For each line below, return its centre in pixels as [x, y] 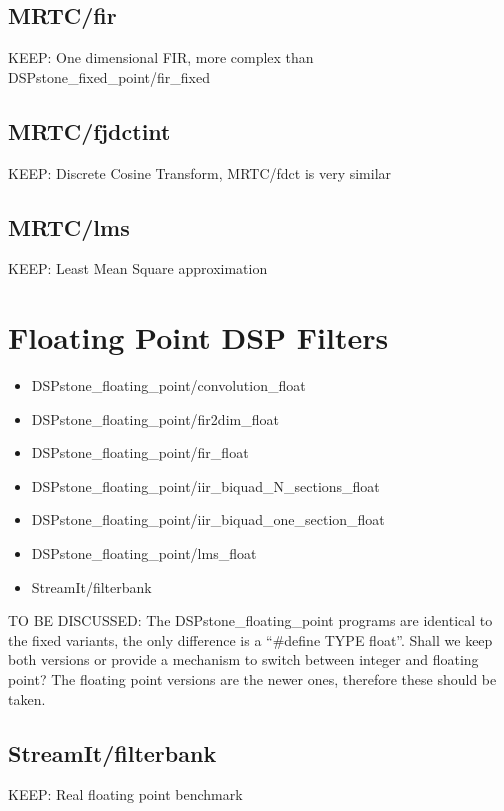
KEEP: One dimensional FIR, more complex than [161, 57]
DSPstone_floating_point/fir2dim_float [155, 418]
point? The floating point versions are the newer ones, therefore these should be [252, 679]
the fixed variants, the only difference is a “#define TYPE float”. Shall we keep [250, 639]
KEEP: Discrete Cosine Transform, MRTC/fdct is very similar [200, 172]
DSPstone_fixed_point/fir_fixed [109, 76]
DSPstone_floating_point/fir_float [140, 452]
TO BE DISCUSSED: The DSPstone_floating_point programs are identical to [250, 620]
